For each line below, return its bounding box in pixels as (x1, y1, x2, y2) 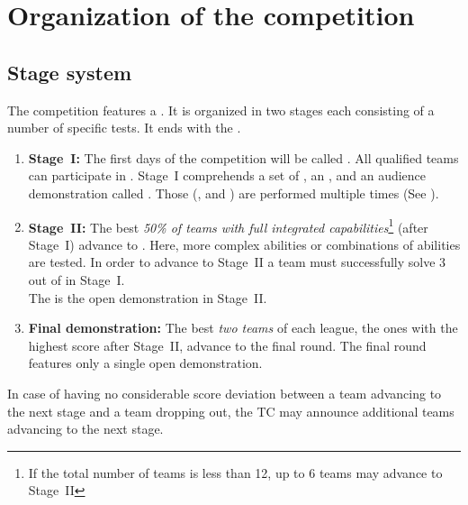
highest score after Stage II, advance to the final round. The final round (28, 335, 427, 354)
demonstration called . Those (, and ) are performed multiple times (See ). (28, 183, 439, 202)
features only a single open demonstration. (28, 353, 263, 372)
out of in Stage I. (28, 270, 125, 289)
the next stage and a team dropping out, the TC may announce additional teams (7, 401, 454, 420)
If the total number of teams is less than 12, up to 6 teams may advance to (28, 463, 443, 482)
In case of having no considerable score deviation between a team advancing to (7, 383, 442, 402)
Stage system (7, 58, 132, 86)
